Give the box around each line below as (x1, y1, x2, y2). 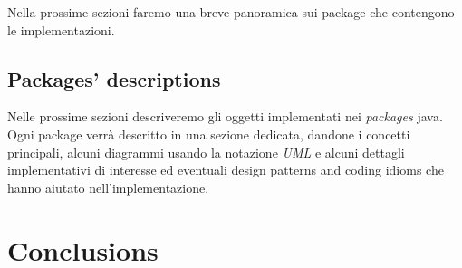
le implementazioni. (7, 20, 115, 39)
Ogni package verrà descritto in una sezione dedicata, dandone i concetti (7, 124, 410, 143)
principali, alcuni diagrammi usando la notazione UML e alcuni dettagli (7, 142, 405, 161)
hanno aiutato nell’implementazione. (7, 177, 209, 196)
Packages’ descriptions (7, 64, 221, 92)
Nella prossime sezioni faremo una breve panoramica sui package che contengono (7, 3, 455, 21)
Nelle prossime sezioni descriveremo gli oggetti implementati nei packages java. (7, 107, 443, 126)
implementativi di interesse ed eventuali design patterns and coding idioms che (7, 160, 444, 179)
